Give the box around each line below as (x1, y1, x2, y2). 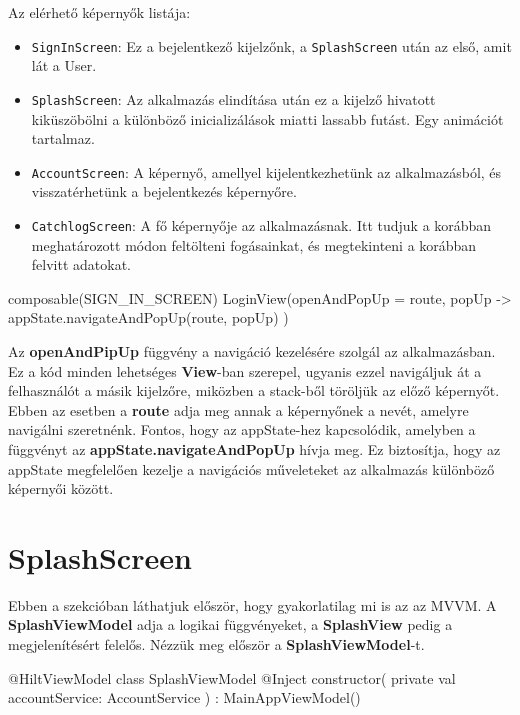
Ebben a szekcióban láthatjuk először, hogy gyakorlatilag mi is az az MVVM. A (8, 594, 497, 615)
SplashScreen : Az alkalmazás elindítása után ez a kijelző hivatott (31, 88, 436, 109)
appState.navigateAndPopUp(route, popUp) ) (8, 307, 289, 328)
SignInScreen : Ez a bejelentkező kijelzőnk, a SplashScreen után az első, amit (31, 35, 512, 56)
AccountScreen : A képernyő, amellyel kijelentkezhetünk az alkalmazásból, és (31, 161, 502, 182)
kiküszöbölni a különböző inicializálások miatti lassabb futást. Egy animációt (31, 108, 504, 129)
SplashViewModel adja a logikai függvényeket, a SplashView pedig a (8, 614, 453, 635)
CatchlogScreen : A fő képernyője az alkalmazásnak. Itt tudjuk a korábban (31, 214, 492, 235)
